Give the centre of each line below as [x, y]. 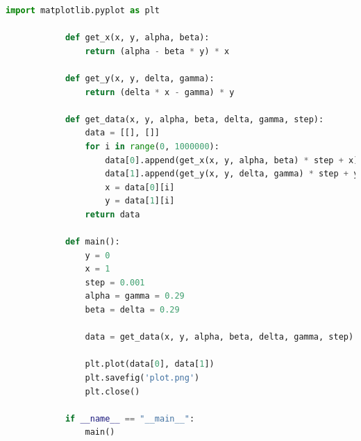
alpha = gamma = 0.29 [135, 296]
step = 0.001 [115, 282]
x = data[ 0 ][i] [140, 187]
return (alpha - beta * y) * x [157, 51]
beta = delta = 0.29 [132, 310]
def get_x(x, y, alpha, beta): [137, 38]
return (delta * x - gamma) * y [160, 92]
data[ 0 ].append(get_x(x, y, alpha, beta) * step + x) [232, 160]
